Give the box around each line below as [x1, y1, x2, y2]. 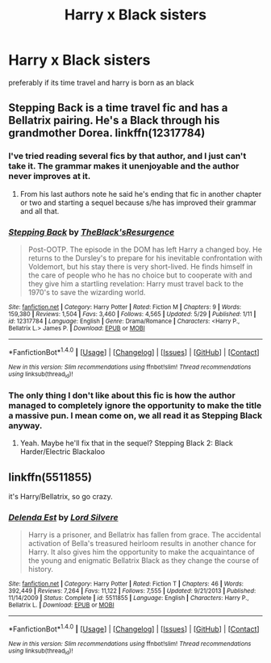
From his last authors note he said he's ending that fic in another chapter [19, 189, 262, 198]
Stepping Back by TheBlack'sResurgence [8, 226, 175, 237]
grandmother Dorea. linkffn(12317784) [8, 127, 206, 140]
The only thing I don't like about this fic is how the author [8, 390, 236, 401]
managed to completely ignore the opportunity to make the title [8, 399, 262, 411]
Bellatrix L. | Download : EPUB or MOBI [8, 601, 115, 610]
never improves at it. [8, 171, 91, 182]
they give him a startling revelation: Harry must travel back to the [27, 278, 244, 288]
